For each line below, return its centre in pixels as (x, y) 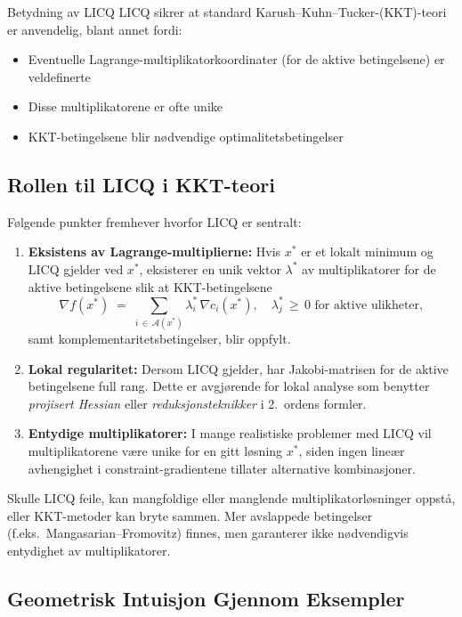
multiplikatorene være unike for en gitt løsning (155, 450)
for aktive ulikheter (367, 305)
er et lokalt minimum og (367, 252)
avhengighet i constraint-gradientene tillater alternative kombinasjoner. (222, 468)
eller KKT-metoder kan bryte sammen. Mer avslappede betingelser (190, 515)
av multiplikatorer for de (369, 268)
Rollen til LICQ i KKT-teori (141, 184)
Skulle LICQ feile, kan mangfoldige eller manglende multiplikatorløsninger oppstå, (231, 498)
